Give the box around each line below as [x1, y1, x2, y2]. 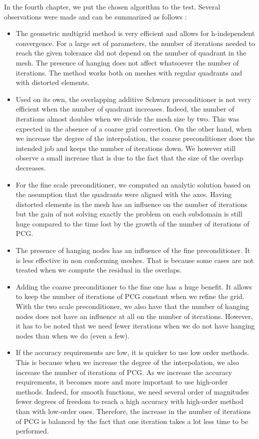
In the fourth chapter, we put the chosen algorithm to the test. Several [4, 1, 221, 11]
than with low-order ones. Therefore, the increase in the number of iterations [15, 405, 251, 416]
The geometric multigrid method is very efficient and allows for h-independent [15, 28, 255, 38]
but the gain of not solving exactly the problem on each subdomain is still [15, 208, 243, 219]
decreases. [15, 162, 46, 172]
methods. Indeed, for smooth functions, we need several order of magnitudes [15, 386, 249, 396]
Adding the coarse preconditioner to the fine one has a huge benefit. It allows [15, 281, 253, 291]
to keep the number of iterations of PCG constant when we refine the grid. [15, 291, 245, 301]
